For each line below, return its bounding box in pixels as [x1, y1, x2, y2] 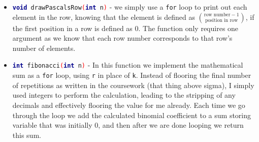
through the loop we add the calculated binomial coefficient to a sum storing [12, 109, 251, 120]
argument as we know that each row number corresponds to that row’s [12, 33, 233, 43]
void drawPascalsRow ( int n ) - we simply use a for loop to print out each [12, 2, 247, 12]
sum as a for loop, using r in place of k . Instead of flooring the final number [12, 70, 251, 80]
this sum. [12, 129, 41, 140]
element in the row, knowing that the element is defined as [12, 11, 195, 22]
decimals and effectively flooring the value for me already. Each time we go [12, 99, 245, 110]
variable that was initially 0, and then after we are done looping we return [12, 120, 244, 130]
